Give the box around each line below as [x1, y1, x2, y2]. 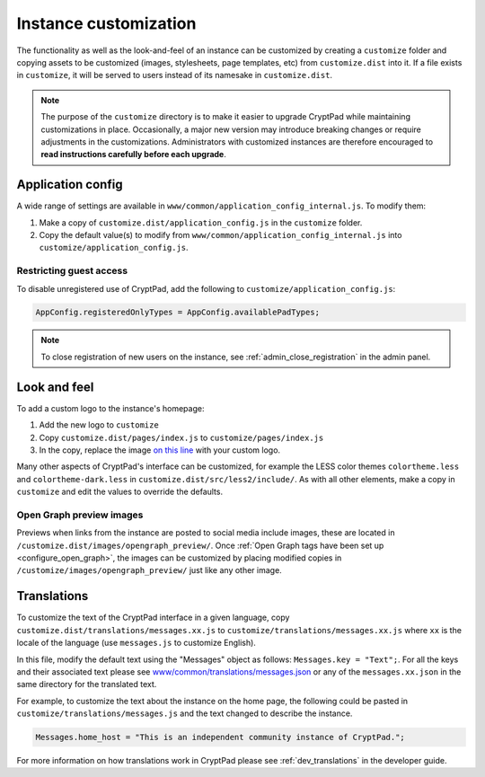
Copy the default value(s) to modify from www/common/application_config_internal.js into [39, 229, 402, 240]
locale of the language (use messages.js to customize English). [16, 638, 256, 649]
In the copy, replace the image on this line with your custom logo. [39, 445, 281, 455]
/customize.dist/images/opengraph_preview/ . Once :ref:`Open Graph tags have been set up [16, 540, 384, 551]
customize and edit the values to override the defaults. [16, 486, 224, 498]
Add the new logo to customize [39, 419, 159, 430]
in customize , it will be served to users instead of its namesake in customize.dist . [16, 70, 332, 81]
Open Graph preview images [16, 508, 144, 521]
